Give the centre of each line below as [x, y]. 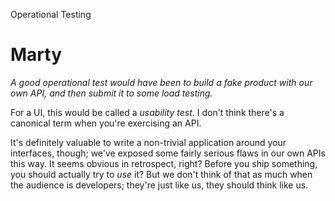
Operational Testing [51, 14]
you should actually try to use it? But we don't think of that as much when [161, 174]
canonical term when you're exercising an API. [106, 123]
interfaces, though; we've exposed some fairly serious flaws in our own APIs [168, 153]
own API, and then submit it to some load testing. [111, 93]
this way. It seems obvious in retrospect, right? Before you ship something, [164, 163]
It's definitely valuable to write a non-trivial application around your [148, 142]
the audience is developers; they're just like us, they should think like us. [159, 185]
